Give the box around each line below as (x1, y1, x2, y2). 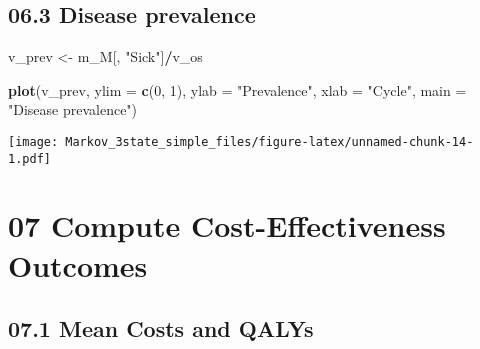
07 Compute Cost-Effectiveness (8, 205, 446, 246)
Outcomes (8, 244, 148, 285)
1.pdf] (8, 151, 51, 166)
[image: (8, 134, 59, 149)
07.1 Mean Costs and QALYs (8, 313, 314, 344)
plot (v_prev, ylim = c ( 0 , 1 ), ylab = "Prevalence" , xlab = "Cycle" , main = (8, 79, 467, 100)
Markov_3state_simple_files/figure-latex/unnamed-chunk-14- (65, 134, 474, 149)
